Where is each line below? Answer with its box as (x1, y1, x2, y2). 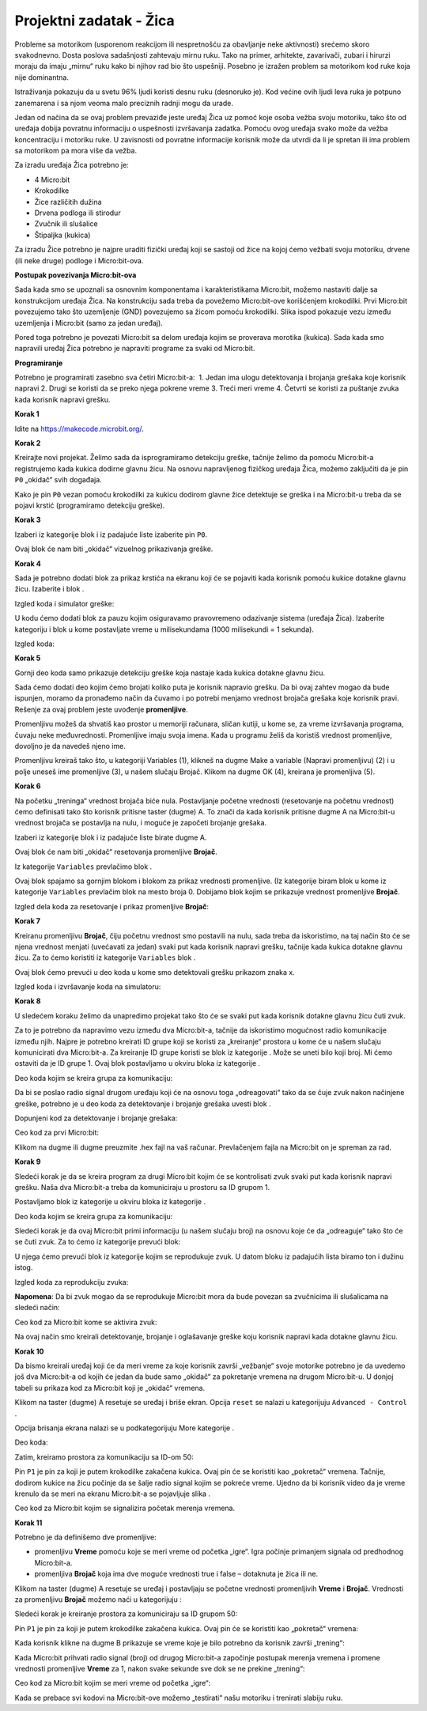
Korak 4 (14, 558, 41, 568)
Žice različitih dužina (34, 197, 102, 206)
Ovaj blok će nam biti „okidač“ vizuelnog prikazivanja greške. (14, 544, 213, 553)
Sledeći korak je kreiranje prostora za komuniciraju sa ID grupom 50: (14, 1609, 238, 1618)
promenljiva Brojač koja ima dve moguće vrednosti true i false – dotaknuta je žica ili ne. (34, 1569, 319, 1579)
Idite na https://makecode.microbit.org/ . (14, 424, 144, 433)
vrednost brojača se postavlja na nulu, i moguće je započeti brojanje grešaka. (14, 818, 267, 828)
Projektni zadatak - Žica (14, 12, 176, 29)
